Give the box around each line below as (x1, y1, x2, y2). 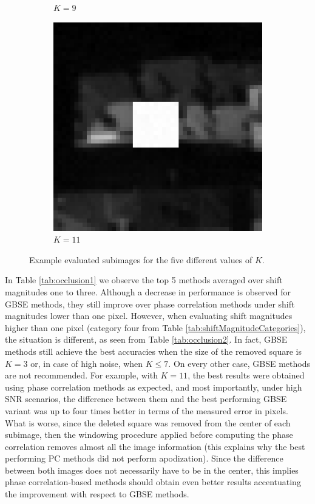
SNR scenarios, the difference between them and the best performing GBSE (5, 392, 287, 405)
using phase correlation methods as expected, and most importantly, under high (5, 380, 302, 393)
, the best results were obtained (188, 369, 305, 381)
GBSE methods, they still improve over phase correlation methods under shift (5, 297, 295, 310)
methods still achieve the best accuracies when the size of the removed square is (5, 344, 302, 357)
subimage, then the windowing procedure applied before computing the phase (5, 428, 293, 441)
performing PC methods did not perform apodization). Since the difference (5, 452, 283, 465)
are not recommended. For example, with (5, 369, 158, 381)
